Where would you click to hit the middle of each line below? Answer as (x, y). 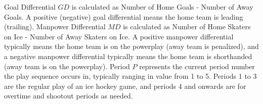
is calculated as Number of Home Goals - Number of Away (162, 7)
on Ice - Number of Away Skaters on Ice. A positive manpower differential (119, 36)
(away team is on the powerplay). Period (67, 66)
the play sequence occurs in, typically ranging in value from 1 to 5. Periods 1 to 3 (130, 76)
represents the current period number (197, 66)
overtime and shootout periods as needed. (69, 96)
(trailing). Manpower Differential (55, 27)
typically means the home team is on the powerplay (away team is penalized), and (131, 46)
